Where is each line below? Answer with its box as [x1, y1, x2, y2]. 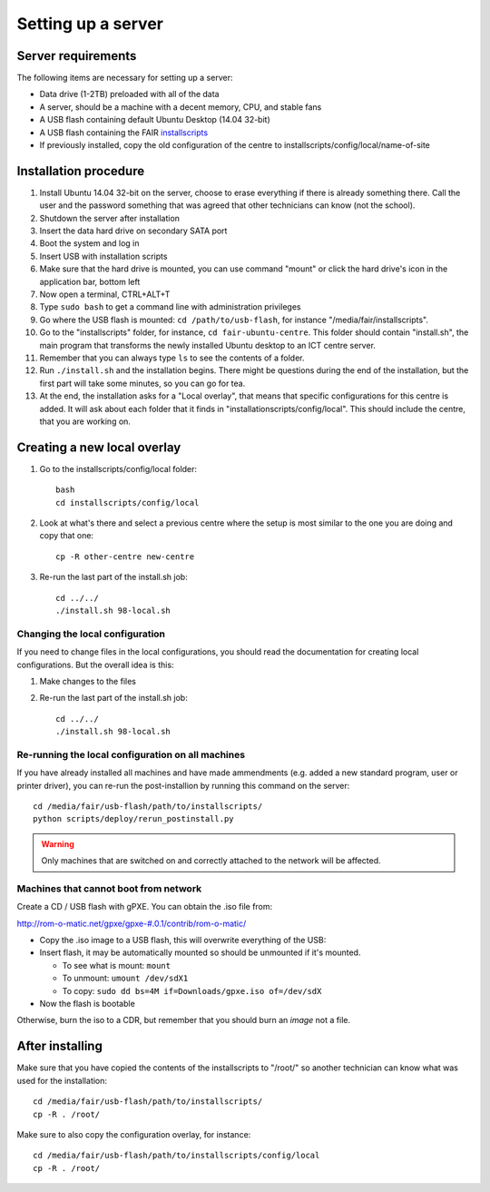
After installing [16, 1039, 103, 1054]
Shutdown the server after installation [39, 212, 181, 223]
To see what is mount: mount [62, 960, 171, 970]
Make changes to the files [39, 675, 136, 686]
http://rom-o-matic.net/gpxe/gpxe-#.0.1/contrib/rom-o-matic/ [16, 918, 247, 929]
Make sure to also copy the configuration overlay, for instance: [16, 1128, 251, 1139]
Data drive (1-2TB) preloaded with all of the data [39, 89, 220, 100]
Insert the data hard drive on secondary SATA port [39, 225, 228, 236]
